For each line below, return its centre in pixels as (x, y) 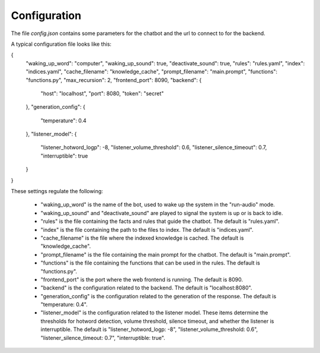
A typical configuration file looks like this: (61, 44)
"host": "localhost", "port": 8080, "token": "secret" (102, 93)
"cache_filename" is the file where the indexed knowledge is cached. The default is (142, 238)
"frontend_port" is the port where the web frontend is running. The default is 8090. (142, 279)
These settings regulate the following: (57, 191)
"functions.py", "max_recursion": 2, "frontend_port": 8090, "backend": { (113, 80)
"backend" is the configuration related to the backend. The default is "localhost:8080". (146, 288)
